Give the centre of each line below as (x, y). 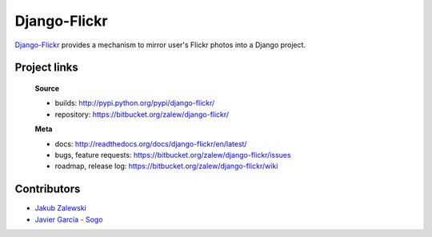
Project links (47, 68)
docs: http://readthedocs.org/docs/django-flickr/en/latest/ (151, 143)
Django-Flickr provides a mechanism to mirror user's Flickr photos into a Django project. (160, 45)
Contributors (48, 189)
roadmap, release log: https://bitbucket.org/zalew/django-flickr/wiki (166, 166)
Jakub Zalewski (61, 208)
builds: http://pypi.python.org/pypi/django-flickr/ (135, 103)
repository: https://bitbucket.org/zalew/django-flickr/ (142, 114)
